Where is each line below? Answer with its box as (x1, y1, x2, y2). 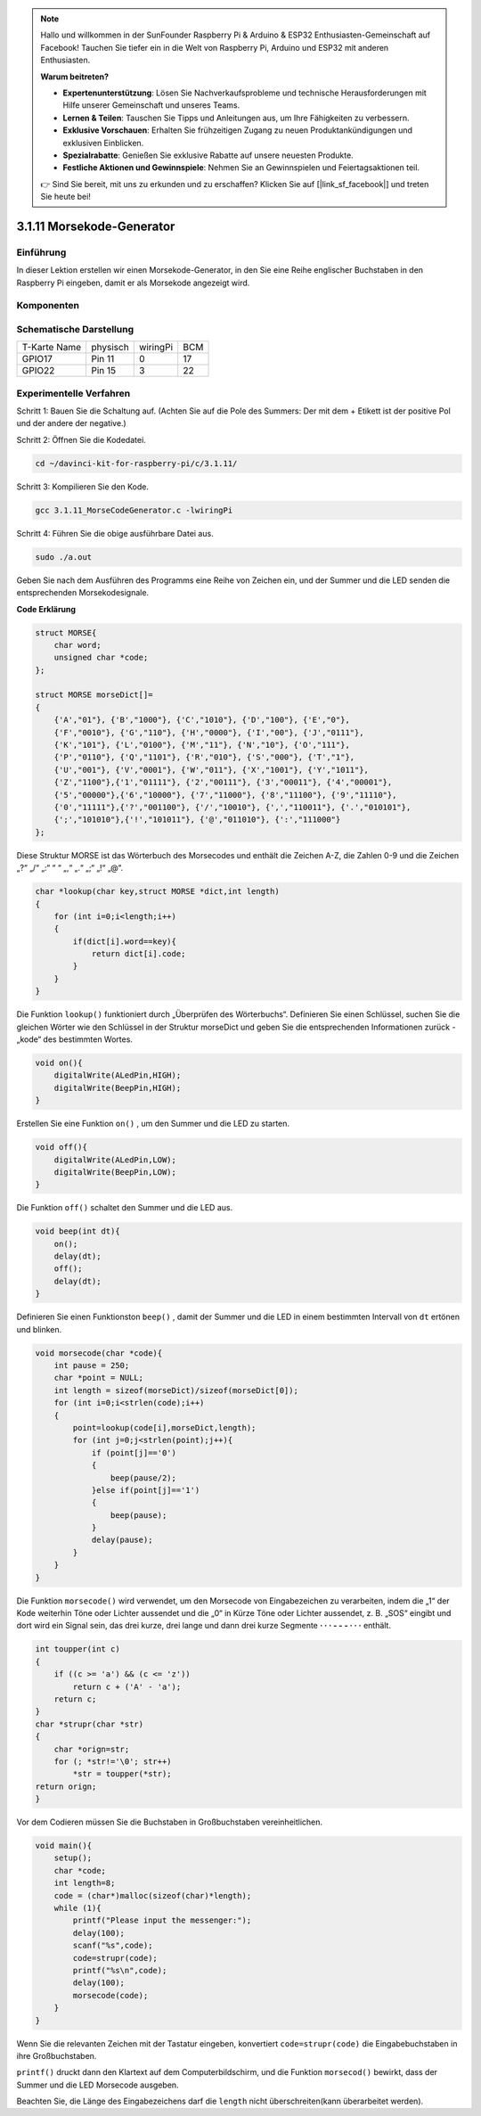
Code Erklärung (16, 603, 76, 614)
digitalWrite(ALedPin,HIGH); (53, 1070, 182, 1080)
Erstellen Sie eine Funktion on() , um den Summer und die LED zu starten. (16, 1119, 289, 1129)
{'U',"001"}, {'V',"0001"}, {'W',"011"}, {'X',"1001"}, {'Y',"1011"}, (53, 765, 370, 775)
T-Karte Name (21, 341, 82, 354)
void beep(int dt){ (35, 1226, 120, 1236)
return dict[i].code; (91, 949, 186, 959)
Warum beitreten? (40, 71, 110, 82)
